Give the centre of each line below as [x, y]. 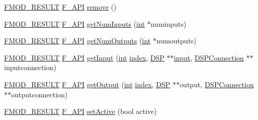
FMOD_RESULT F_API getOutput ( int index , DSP [87, 84]
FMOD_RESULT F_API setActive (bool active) [81, 111]
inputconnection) [30, 67]
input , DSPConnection [209, 57]
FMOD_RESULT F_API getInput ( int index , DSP [84, 57]
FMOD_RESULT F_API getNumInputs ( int [74, 23]
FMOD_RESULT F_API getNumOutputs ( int [78, 41]
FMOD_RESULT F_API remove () [60, 7]
